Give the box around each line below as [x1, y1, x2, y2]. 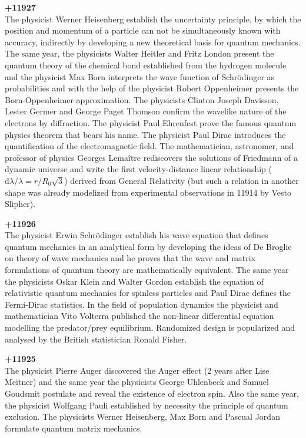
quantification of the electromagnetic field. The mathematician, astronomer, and [5, 140, 294, 152]
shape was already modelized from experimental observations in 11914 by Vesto [5, 186, 292, 198]
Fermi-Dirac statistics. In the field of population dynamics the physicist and [5, 298, 278, 310]
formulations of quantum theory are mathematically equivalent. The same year [5, 264, 289, 276]
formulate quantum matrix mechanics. [5, 421, 142, 434]
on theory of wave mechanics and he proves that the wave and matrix [5, 252, 256, 264]
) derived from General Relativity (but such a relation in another [64, 174, 299, 186]
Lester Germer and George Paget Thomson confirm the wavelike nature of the [5, 105, 287, 117]
